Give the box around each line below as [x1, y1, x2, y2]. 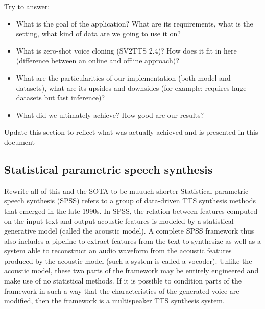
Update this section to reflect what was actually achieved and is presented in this [4, 126, 258, 137]
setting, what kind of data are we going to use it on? [16, 28, 181, 39]
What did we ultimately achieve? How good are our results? [16, 109, 204, 120]
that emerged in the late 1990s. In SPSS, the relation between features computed [4, 205, 258, 216]
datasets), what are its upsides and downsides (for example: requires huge [16, 82, 247, 93]
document [4, 136, 35, 147]
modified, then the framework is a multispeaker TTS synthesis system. [4, 295, 225, 306]
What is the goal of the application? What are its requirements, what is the [16, 18, 253, 29]
